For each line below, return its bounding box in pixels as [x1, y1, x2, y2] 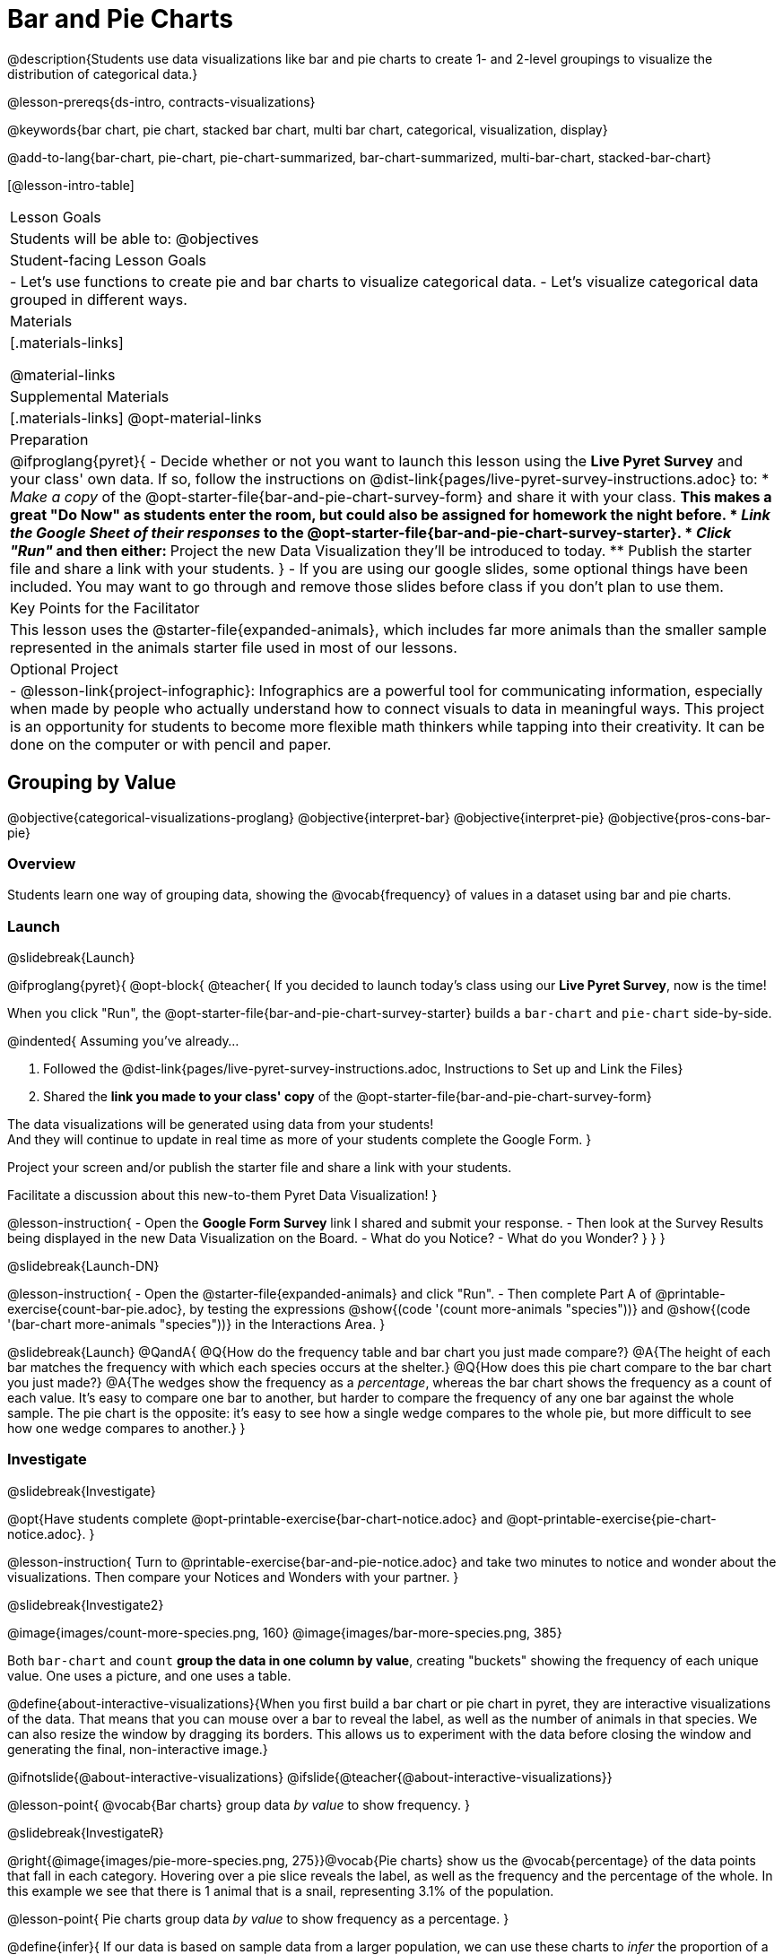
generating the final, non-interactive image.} [7, 1741, 268, 1757]
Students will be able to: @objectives [10, 229, 259, 248]
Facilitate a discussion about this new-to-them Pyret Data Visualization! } [7, 1187, 438, 1203]
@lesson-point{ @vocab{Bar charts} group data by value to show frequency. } [7, 1796, 470, 1812]
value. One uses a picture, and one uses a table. [7, 1667, 291, 1683]
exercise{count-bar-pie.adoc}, [7, 1301, 187, 1317]
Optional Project [10, 659, 118, 678]
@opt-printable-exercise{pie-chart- [506, 1510, 717, 1526]
